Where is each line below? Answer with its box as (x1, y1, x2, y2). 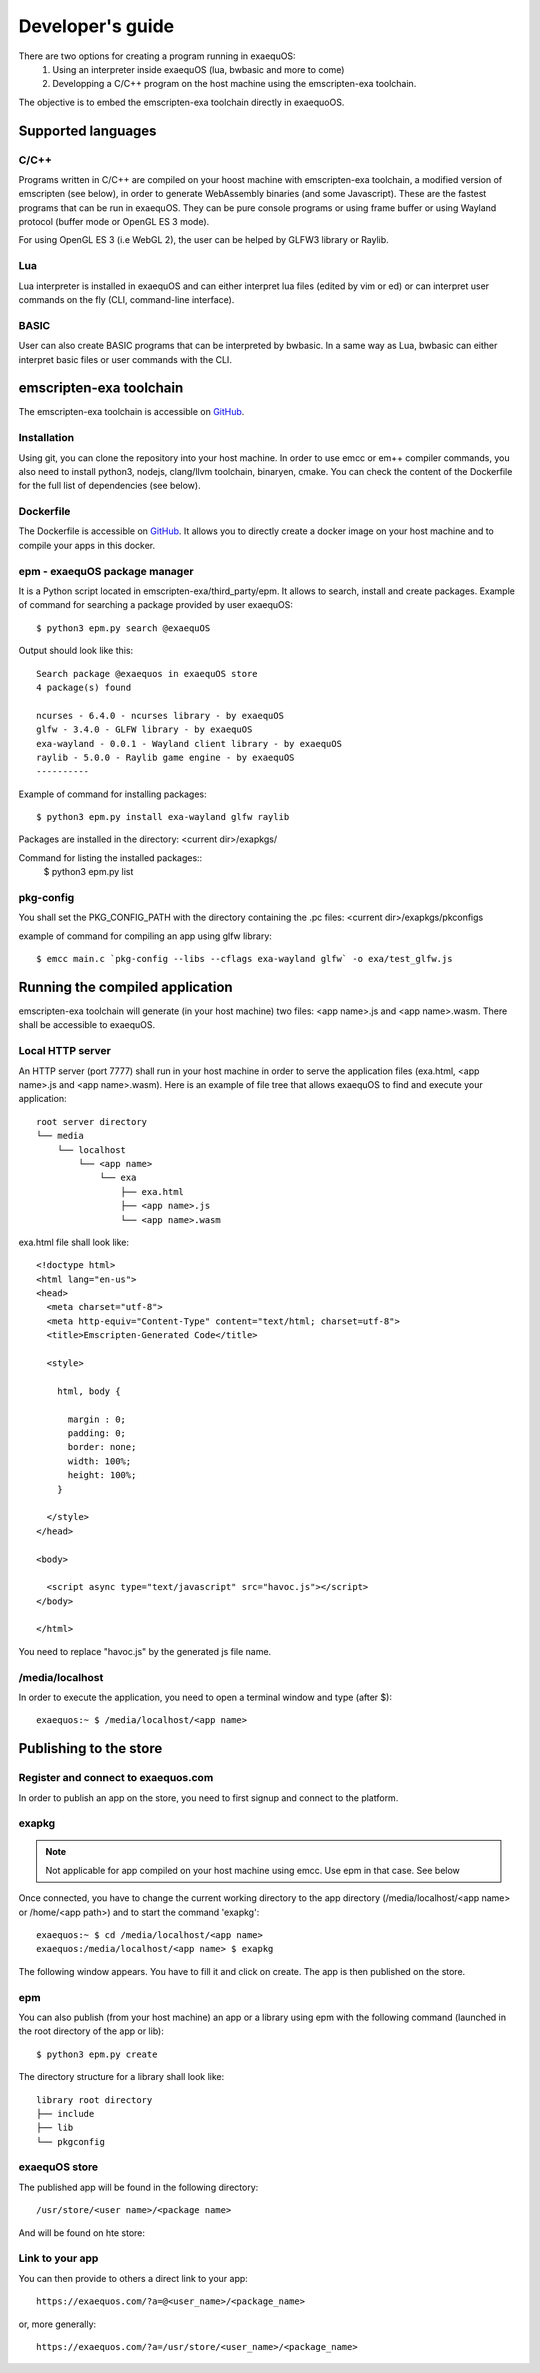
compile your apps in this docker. (18, 539, 156, 551)
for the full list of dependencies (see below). (18, 480, 201, 492)
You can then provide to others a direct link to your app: (18, 2272, 249, 2284)
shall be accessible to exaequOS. (18, 1019, 156, 1031)
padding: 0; (67, 1427, 127, 1439)
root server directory (36, 1116, 148, 1127)
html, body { (56, 1385, 121, 1397)
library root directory (36, 2094, 153, 2105)
